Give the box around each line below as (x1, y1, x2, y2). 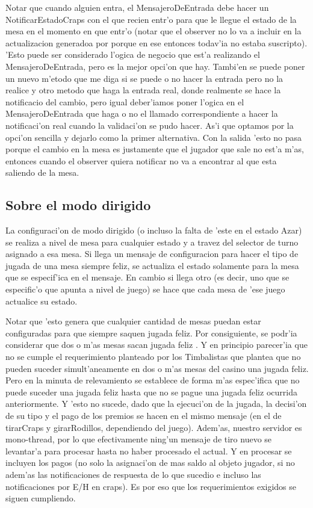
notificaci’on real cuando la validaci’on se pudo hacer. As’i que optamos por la (5, 119, 294, 131)
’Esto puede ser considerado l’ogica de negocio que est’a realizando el (5, 48, 260, 61)
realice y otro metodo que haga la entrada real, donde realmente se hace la (5, 84, 281, 96)
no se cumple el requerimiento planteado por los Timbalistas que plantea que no (5, 350, 301, 363)
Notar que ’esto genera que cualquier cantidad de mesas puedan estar (5, 315, 261, 327)
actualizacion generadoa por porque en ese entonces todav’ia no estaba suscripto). (5, 36, 308, 49)
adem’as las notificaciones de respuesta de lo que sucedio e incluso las (5, 468, 261, 480)
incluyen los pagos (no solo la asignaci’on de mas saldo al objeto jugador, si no (5, 456, 295, 469)
